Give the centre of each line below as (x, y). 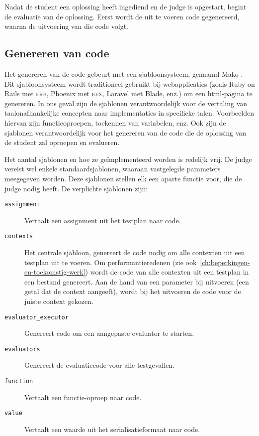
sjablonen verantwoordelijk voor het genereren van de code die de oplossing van (126, 132)
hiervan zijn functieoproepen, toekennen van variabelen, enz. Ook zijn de (115, 122)
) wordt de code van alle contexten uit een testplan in (167, 272)
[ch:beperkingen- (225, 262)
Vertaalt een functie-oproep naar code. (83, 397)
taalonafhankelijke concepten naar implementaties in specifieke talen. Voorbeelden (129, 113)
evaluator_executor (37, 317)
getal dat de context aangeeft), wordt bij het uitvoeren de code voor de (133, 291)
